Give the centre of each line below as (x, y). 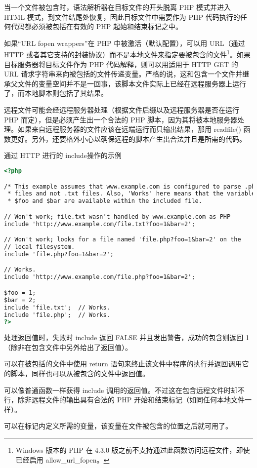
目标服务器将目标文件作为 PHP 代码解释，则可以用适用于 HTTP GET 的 (121, 64)
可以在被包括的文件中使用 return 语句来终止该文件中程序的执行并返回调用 (123, 364)
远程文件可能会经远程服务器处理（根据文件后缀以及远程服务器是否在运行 (122, 110)
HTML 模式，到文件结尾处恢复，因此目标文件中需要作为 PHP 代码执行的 (122, 17)
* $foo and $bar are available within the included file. (105, 201)
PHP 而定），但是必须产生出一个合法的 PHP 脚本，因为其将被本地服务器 (121, 119)
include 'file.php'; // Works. (57, 315)
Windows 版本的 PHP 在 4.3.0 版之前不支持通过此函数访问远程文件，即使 (133, 450)
